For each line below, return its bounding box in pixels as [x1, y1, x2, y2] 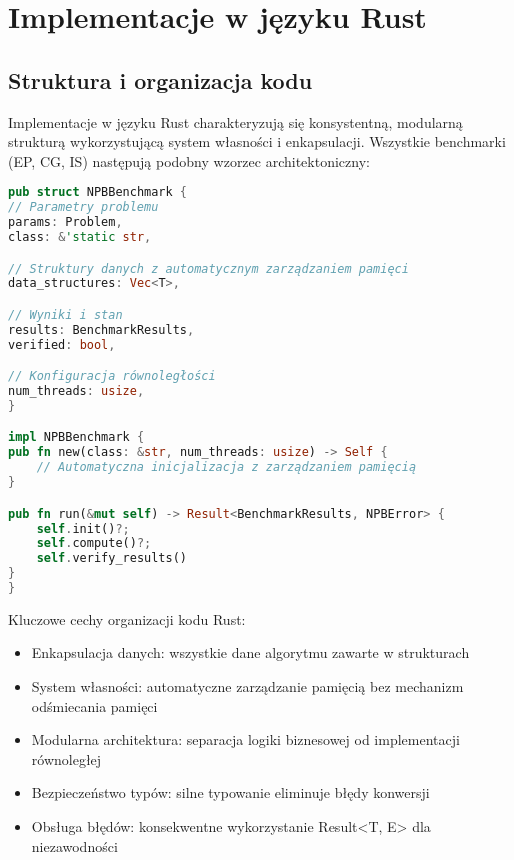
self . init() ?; [36, 521, 130, 536]
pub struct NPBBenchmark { [8, 185, 188, 200]
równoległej [31, 748, 102, 769]
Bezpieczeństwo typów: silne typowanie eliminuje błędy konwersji [31, 782, 430, 803]
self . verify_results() [36, 551, 187, 566]
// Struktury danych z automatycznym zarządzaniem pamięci [8, 261, 409, 276]
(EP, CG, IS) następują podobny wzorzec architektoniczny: [8, 150, 370, 171]
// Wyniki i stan [8, 307, 123, 322]
